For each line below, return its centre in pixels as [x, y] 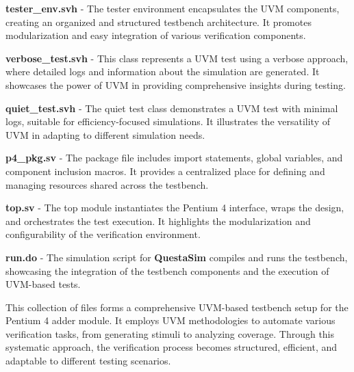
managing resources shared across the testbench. [107, 184]
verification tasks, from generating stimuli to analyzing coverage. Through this [170, 333]
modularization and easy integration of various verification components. [156, 35]
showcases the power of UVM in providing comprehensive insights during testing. [176, 84]
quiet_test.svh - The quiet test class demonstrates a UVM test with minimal [172, 108]
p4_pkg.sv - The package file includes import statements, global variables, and [174, 158]
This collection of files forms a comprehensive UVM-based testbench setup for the [177, 307]
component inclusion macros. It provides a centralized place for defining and [165, 171]
